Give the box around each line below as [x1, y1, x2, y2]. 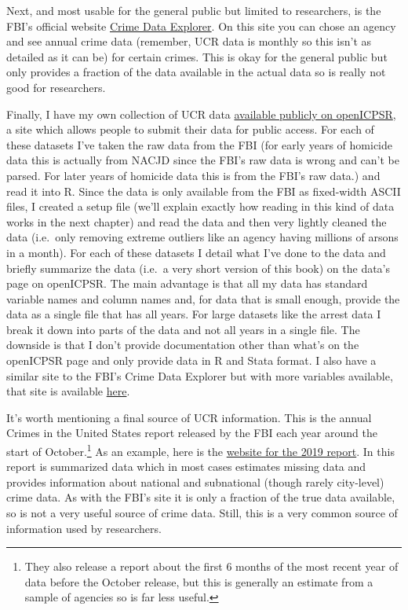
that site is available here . [6, 383, 130, 399]
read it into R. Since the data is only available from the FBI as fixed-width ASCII [6, 182, 401, 199]
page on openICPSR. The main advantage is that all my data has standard [6, 275, 368, 292]
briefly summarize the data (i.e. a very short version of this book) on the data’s [6, 259, 391, 276]
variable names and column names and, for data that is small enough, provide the [6, 290, 400, 307]
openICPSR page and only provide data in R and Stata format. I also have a [6, 352, 377, 369]
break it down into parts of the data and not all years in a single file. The [6, 321, 360, 337]
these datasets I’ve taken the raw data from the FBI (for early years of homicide [6, 136, 393, 152]
